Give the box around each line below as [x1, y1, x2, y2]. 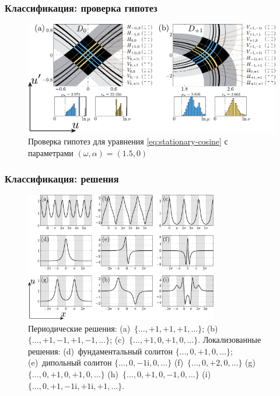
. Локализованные [198, 333, 261, 346]
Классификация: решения [5, 171, 119, 186]
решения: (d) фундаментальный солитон [28, 345, 173, 357]
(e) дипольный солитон [28, 356, 112, 369]
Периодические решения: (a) [28, 322, 131, 334]
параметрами [28, 146, 73, 159]
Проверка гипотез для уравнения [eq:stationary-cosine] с [28, 135, 228, 147]
